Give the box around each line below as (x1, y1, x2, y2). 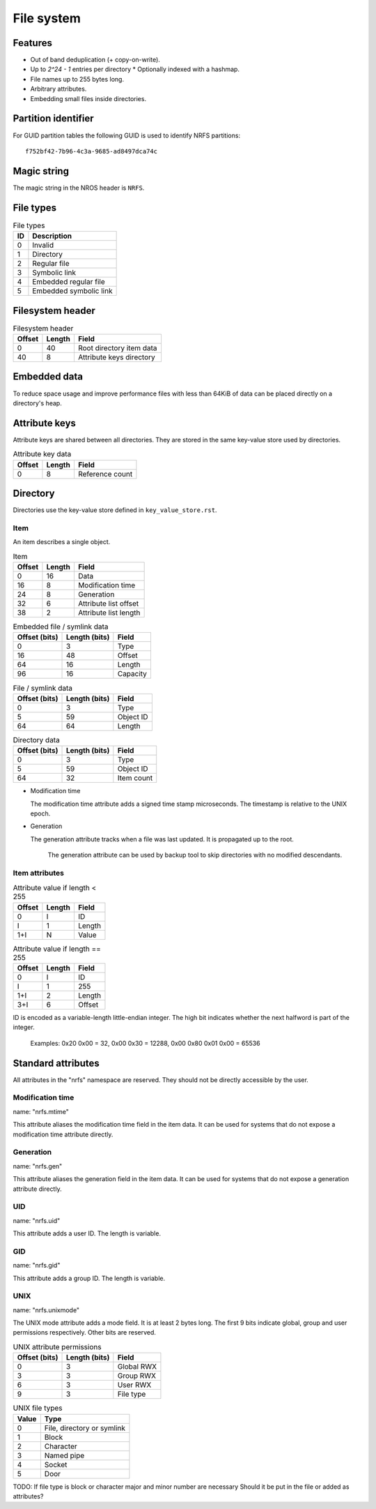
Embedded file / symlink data (13, 622, 109, 631)
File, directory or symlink (44, 1423, 125, 1433)
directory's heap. (13, 398, 62, 407)
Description (32, 231, 72, 241)
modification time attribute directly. (13, 1130, 113, 1139)
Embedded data (13, 370, 84, 383)
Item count (117, 773, 153, 783)
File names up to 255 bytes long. (30, 75, 125, 83)
